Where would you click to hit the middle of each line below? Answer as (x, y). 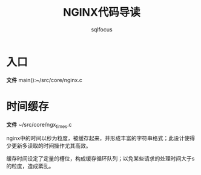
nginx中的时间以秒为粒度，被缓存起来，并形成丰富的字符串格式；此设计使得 (101, 138)
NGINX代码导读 (102, 12)
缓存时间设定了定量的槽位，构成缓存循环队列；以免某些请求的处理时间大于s (100, 159)
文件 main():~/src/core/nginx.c (44, 80)
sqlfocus (102, 29)
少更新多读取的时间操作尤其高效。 (49, 146)
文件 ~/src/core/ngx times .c (39, 125)
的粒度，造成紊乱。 (30, 166)
